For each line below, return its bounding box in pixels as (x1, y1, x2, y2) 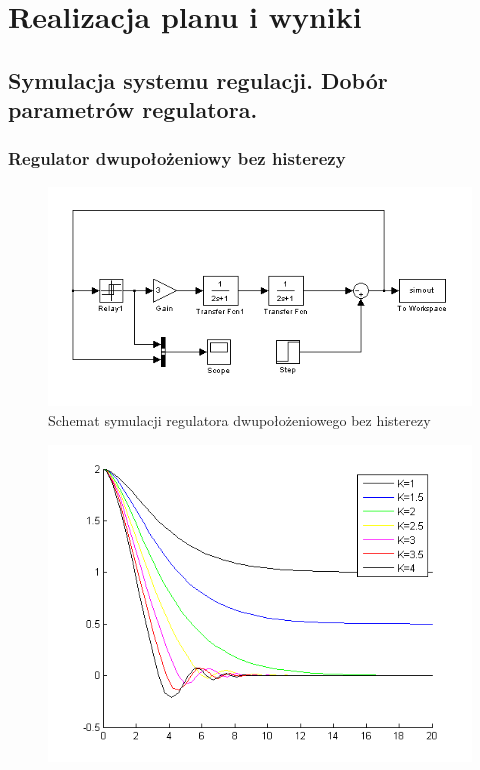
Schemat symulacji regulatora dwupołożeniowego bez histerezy (48, 410, 431, 431)
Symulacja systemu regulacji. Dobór (8, 64, 388, 95)
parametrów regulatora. (8, 94, 258, 125)
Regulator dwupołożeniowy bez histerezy (8, 146, 346, 171)
